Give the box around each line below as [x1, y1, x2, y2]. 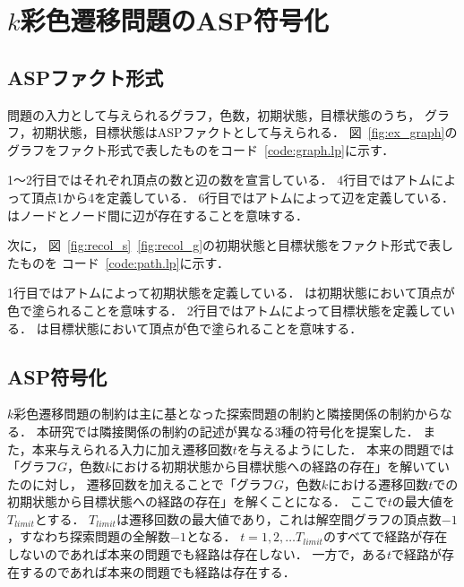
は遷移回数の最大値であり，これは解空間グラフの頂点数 [116, 509, 442, 528]
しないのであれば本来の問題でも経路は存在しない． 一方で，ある [7, 545, 387, 564]
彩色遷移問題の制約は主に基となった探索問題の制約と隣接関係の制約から [13, 404, 440, 423]
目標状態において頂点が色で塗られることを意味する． [48, 318, 363, 337]
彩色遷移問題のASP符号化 [20, 2, 329, 39]
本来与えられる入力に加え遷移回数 [31, 439, 233, 458]
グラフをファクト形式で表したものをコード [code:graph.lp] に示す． [7, 140, 395, 159]
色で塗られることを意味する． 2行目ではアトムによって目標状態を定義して [7, 300, 443, 319]
